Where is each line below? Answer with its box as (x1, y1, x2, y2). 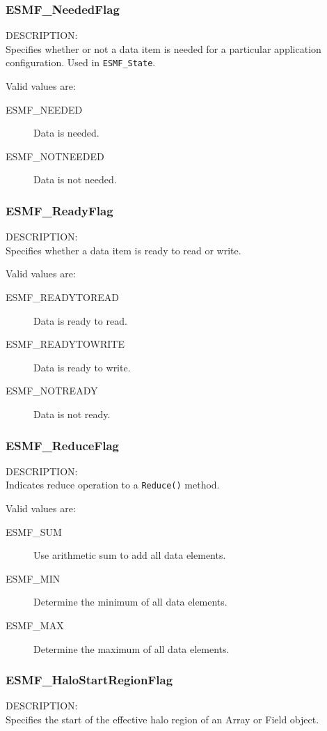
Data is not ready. (33, 407, 111, 421)
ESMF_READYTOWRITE (6, 337, 125, 351)
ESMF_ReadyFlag (6, 201, 113, 219)
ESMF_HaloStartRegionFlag (6, 671, 173, 688)
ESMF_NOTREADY (6, 383, 98, 398)
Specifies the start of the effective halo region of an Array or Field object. (6, 712, 319, 727)
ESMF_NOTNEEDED (6, 148, 104, 163)
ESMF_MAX (6, 618, 64, 633)
